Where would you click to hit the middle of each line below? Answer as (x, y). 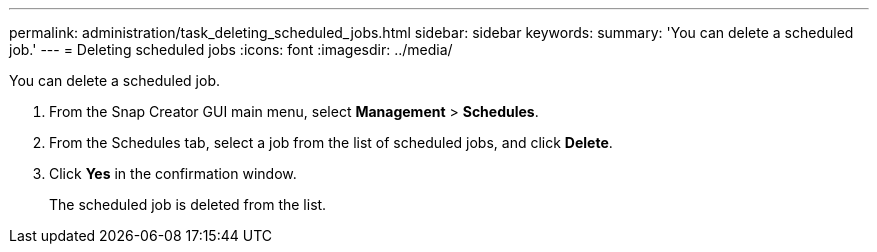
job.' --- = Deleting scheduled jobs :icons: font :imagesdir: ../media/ (231, 49)
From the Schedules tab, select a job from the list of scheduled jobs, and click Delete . (331, 142)
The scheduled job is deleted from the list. (188, 204)
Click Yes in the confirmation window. (173, 173)
